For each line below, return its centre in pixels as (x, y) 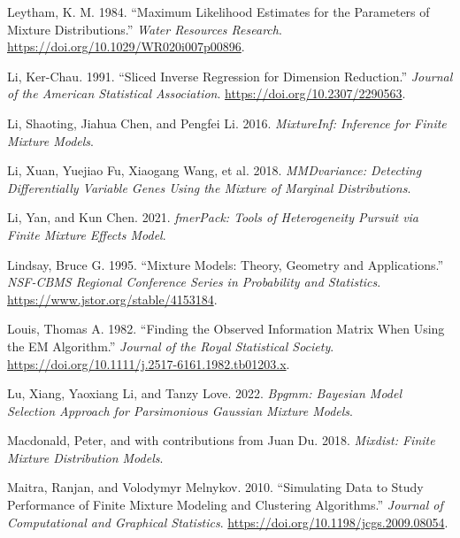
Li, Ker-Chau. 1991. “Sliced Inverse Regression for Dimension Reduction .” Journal (230, 76)
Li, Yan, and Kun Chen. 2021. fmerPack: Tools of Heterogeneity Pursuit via (213, 217)
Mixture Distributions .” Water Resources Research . (145, 29)
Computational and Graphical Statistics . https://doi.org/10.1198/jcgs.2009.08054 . (228, 522)
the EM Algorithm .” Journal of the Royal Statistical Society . (171, 346)
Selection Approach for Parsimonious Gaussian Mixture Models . (180, 410)
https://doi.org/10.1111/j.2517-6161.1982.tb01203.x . (149, 363)
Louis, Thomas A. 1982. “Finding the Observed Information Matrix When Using (226, 329)
